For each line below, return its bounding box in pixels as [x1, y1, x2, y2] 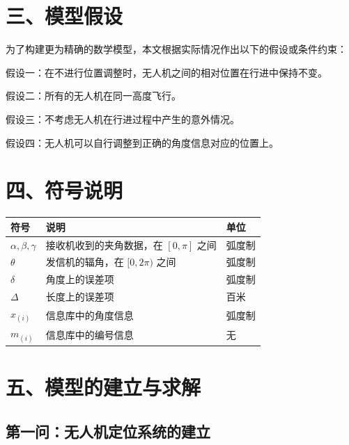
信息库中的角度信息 [45, 307, 134, 322]
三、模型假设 [6, 1, 123, 30]
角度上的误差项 [45, 272, 114, 286]
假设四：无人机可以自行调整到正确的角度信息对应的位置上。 [6, 135, 279, 149]
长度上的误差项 [45, 289, 114, 304]
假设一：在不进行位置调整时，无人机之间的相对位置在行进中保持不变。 [6, 65, 327, 79]
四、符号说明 [6, 176, 123, 204]
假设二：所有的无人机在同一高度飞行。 [6, 88, 181, 103]
